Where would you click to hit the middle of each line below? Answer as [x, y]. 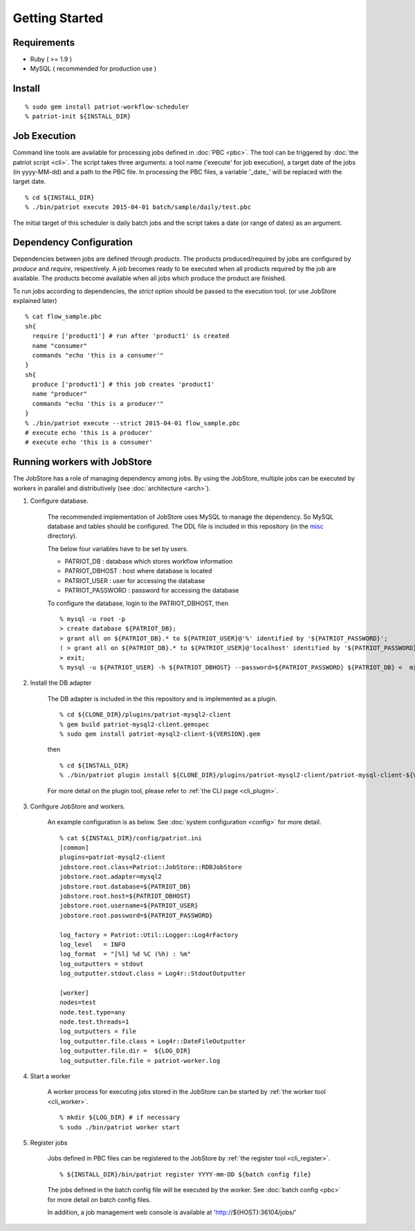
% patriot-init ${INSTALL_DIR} [78, 117]
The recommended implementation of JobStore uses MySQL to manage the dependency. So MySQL [191, 517]
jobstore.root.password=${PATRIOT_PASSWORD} [137, 915]
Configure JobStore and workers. [78, 806]
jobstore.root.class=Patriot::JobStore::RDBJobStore [151, 867]
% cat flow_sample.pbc [64, 317]
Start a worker [50, 1076]
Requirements [44, 43]
